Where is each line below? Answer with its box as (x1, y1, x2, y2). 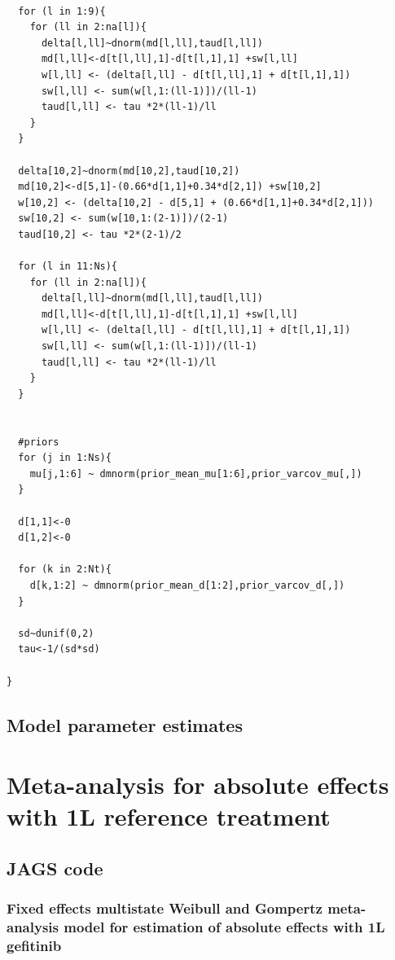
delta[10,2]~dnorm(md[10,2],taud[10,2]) (18, 164, 240, 177)
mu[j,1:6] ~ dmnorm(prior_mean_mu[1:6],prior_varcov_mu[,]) (29, 467, 362, 480)
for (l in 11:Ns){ (18, 261, 118, 273)
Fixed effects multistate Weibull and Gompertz (7, 898, 323, 918)
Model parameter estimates (7, 712, 243, 737)
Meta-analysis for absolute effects (7, 768, 389, 801)
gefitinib (7, 936, 62, 956)
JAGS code (7, 855, 103, 880)
